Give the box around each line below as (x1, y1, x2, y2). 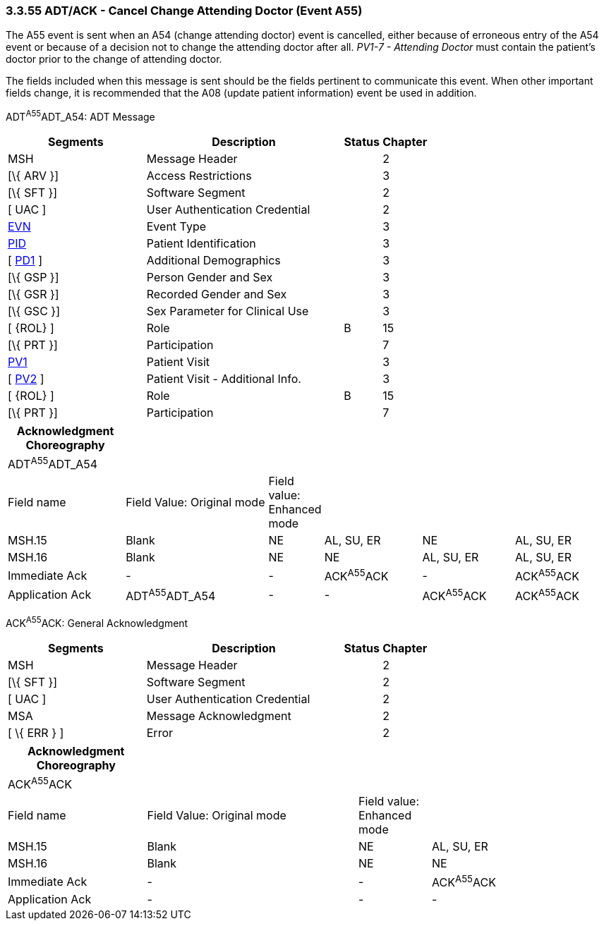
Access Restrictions (146, 169, 252, 183)
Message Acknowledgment (146, 708, 291, 723)
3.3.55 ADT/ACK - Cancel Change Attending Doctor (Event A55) (6, 4, 363, 18)
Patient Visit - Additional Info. (146, 372, 301, 386)
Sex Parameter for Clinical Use (146, 304, 309, 319)
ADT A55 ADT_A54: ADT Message (6, 109, 155, 123)
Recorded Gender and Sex (146, 287, 287, 302)
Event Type (146, 219, 207, 234)
